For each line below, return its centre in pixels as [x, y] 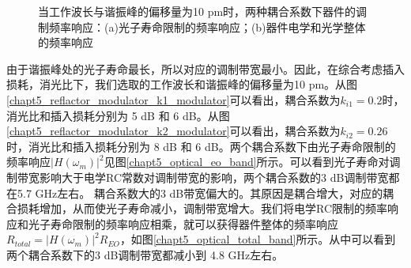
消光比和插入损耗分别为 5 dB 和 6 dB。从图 [118, 115]
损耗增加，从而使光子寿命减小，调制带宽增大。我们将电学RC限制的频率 [202, 208]
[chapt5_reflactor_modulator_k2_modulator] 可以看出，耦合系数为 [173, 131]
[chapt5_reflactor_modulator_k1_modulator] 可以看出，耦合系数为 [173, 99]
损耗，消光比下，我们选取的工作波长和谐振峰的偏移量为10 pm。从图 [182, 84]
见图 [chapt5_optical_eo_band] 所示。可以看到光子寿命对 [247, 162]
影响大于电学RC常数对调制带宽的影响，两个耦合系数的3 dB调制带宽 [214, 177]
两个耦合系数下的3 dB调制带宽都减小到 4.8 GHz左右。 [145, 254]
